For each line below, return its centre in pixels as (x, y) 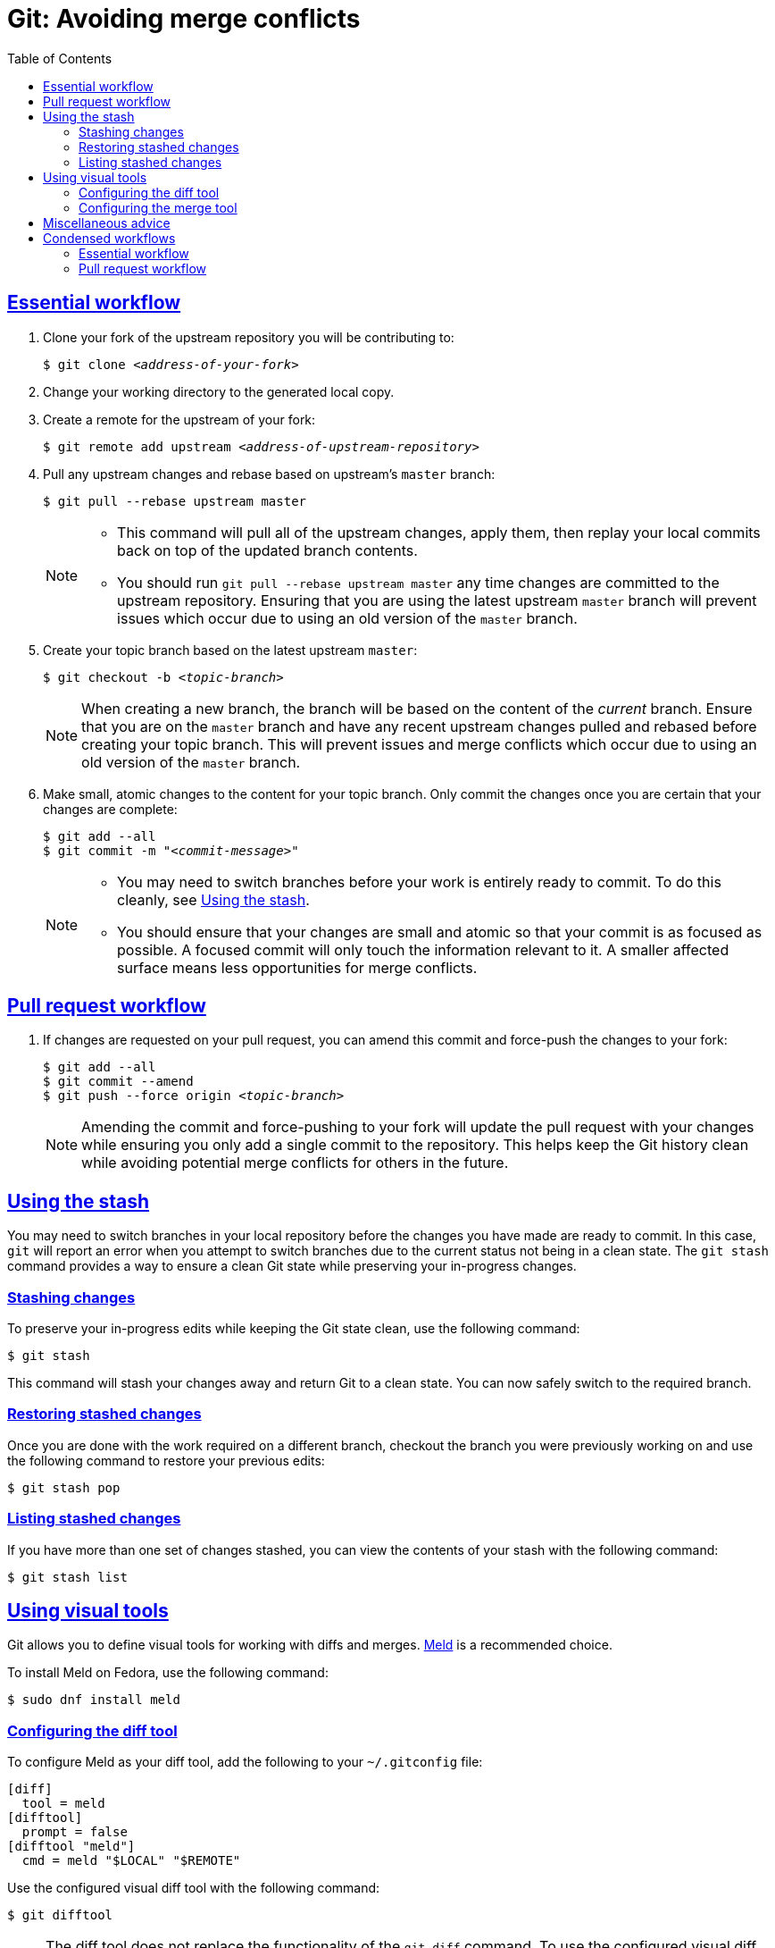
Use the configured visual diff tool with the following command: (194, 1888)
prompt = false (75, 1832)
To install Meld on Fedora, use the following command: (168, 1673)
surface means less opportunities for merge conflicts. (297, 967)
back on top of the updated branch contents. (267, 550)
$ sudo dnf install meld (94, 1700)
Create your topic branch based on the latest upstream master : (230, 650)
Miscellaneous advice (107, 223)
